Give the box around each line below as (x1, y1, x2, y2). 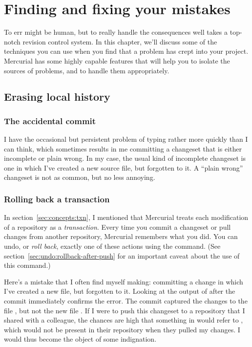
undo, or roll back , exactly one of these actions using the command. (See (4, 241, 221, 251)
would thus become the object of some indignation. (4, 334, 157, 344)
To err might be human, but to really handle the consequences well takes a (4, 27, 228, 37)
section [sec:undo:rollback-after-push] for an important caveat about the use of (4, 250, 240, 260)
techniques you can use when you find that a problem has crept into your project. (4, 46, 249, 56)
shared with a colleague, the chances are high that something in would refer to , (4, 315, 243, 325)
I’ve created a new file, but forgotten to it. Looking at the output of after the (4, 286, 235, 296)
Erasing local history (4, 89, 110, 104)
